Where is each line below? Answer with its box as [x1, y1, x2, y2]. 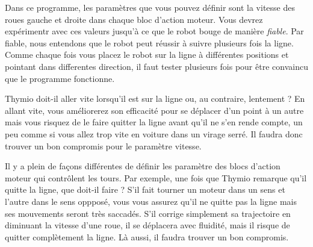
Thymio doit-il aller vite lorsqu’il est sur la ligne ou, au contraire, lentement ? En [5, 92, 305, 105]
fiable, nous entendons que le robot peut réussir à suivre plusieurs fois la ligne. [5, 36, 294, 49]
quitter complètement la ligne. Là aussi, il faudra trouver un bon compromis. [5, 230, 289, 243]
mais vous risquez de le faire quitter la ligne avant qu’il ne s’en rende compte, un [5, 116, 303, 128]
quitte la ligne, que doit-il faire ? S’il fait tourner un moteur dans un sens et [5, 183, 285, 196]
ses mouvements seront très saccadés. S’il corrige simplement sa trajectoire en [5, 207, 291, 219]
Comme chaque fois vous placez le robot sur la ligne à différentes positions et [5, 48, 289, 61]
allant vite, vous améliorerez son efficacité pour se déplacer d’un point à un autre [5, 104, 304, 116]
